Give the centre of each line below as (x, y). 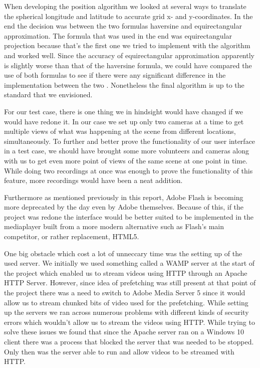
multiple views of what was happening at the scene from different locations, (120, 131)
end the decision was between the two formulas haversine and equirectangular (123, 26)
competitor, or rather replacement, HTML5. (72, 236)
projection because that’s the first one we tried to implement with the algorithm (127, 45)
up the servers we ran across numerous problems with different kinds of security (126, 312)
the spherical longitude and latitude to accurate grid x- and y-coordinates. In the (128, 16)
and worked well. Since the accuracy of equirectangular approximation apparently (129, 55)
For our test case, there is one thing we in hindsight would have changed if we (123, 111)
